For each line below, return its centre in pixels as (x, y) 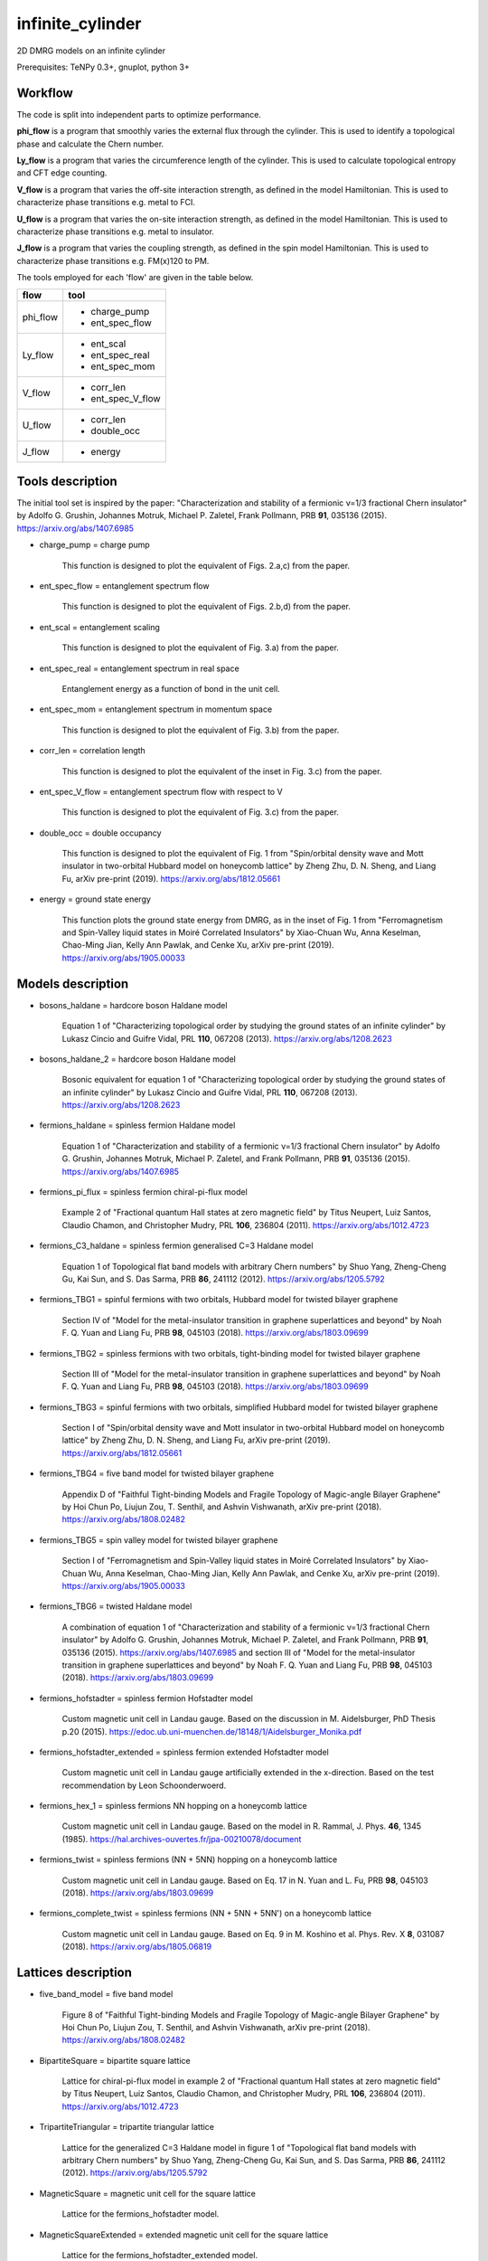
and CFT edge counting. (62, 173)
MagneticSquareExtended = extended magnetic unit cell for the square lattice (184, 2235)
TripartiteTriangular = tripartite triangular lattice (127, 2127)
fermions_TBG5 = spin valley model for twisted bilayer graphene (159, 1540)
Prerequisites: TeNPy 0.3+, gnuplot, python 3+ (103, 67)
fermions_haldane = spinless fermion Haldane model (137, 1125)
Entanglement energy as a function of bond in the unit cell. (171, 688)
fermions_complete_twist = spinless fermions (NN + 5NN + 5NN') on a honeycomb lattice (206, 1914)
